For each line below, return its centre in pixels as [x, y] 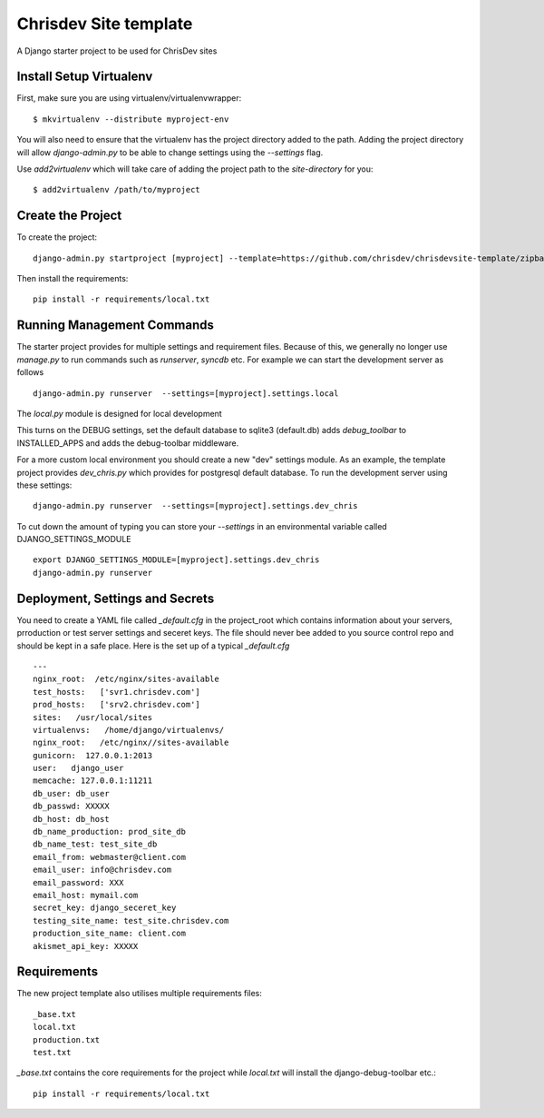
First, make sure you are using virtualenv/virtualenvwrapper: [129, 98]
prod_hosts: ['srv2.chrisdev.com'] [117, 705]
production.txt [67, 1039]
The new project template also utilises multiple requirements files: [140, 994]
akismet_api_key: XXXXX [86, 946]
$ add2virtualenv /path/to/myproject [117, 190]
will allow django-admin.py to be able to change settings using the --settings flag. [170, 152]
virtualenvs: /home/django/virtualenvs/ [129, 730]
